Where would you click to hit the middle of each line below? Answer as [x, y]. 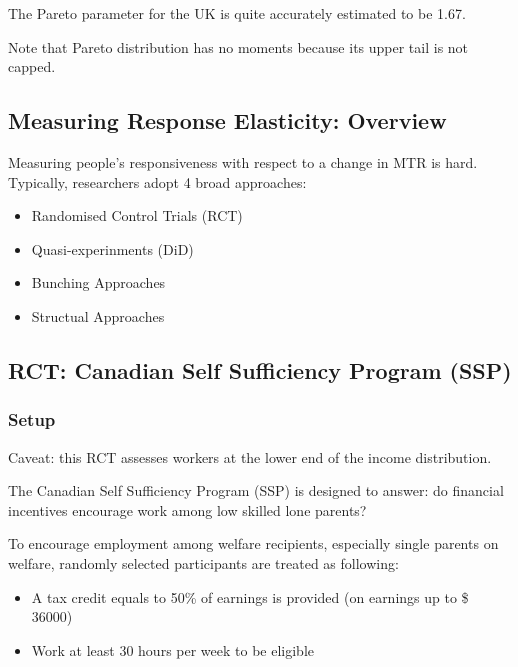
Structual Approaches [98, 315]
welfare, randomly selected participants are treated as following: [203, 562]
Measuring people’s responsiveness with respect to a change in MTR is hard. [243, 161]
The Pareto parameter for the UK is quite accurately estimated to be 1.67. [237, 13]
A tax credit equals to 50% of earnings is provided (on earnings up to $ [250, 596]
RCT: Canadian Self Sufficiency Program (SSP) [260, 369]
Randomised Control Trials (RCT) [137, 215]
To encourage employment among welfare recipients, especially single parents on [253, 543]
